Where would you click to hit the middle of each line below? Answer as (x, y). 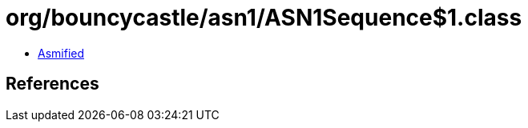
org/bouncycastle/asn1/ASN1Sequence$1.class (264, 18)
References (52, 84)
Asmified (61, 53)
